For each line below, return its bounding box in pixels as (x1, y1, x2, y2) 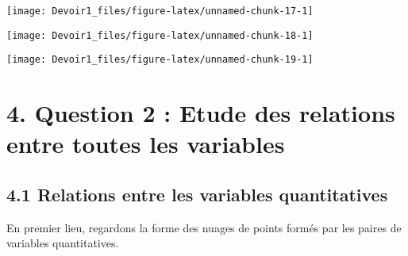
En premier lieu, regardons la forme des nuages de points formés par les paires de (6, 219, 402, 235)
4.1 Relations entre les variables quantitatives (6, 181, 388, 206)
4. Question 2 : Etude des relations (6, 97, 395, 129)
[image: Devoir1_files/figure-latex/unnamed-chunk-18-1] (6, 29, 314, 41)
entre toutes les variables (6, 128, 285, 160)
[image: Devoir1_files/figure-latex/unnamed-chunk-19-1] (6, 54, 314, 66)
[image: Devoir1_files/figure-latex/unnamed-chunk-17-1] (6, 6, 314, 17)
